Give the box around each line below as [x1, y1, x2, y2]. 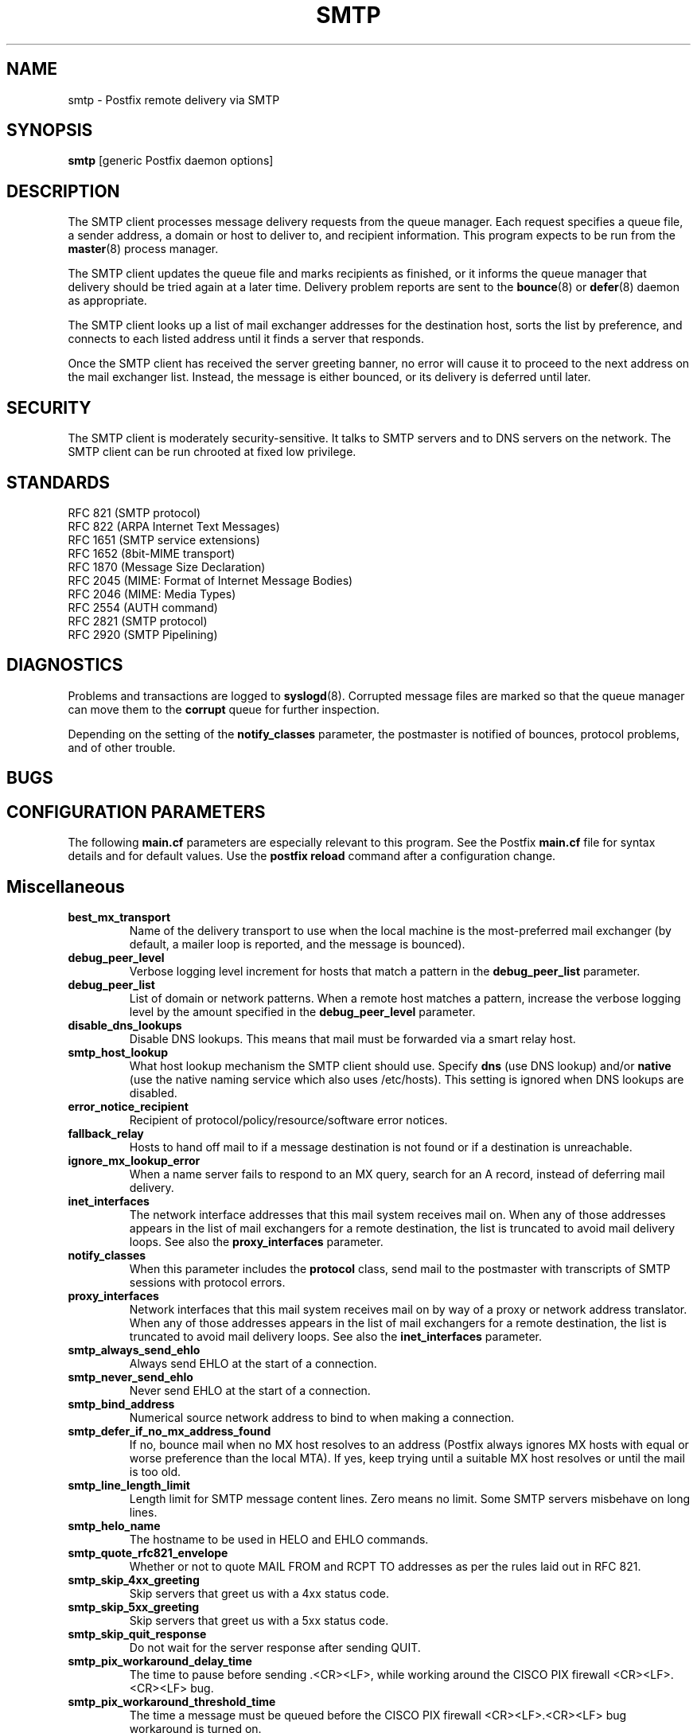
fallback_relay [68, 1126, 144, 1140]
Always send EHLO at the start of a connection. [129, 1356, 377, 1370]
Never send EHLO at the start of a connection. [129, 1383, 371, 1397]
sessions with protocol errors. [129, 1275, 286, 1289]
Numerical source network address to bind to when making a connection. [129, 1410, 515, 1424]
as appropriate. [68, 294, 147, 308]
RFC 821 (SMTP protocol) [68, 505, 201, 520]
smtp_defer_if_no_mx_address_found [68, 1423, 271, 1438]
